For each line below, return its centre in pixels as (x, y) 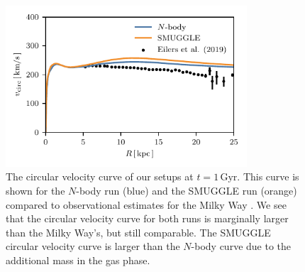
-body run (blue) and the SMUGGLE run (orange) (187, 190)
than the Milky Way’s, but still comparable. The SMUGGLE (138, 232)
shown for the (35, 190)
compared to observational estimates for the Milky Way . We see (146, 204)
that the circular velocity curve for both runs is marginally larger (147, 218)
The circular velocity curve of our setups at (100, 176)
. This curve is (268, 176)
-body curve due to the (241, 246)
